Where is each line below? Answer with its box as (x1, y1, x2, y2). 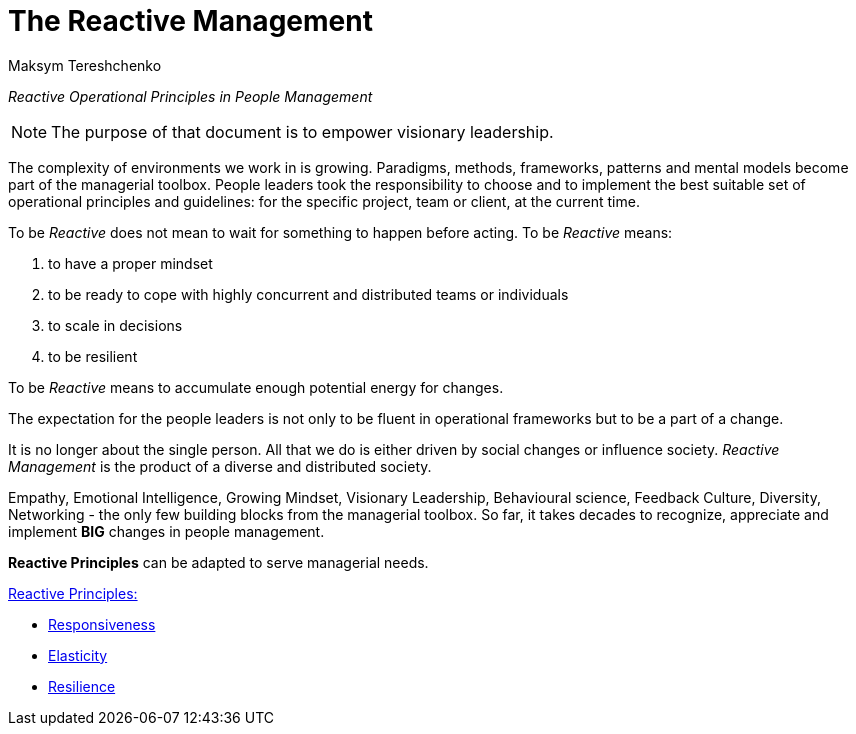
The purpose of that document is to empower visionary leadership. (51, 121, 554, 142)
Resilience (48, 677, 116, 695)
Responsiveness (48, 615, 156, 633)
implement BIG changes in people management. (8, 522, 325, 540)
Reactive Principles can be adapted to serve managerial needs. (8, 553, 429, 571)
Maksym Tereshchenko (8, 56, 162, 74)
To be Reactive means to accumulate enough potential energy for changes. (8, 378, 504, 396)
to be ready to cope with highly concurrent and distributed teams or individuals (48, 285, 569, 303)
